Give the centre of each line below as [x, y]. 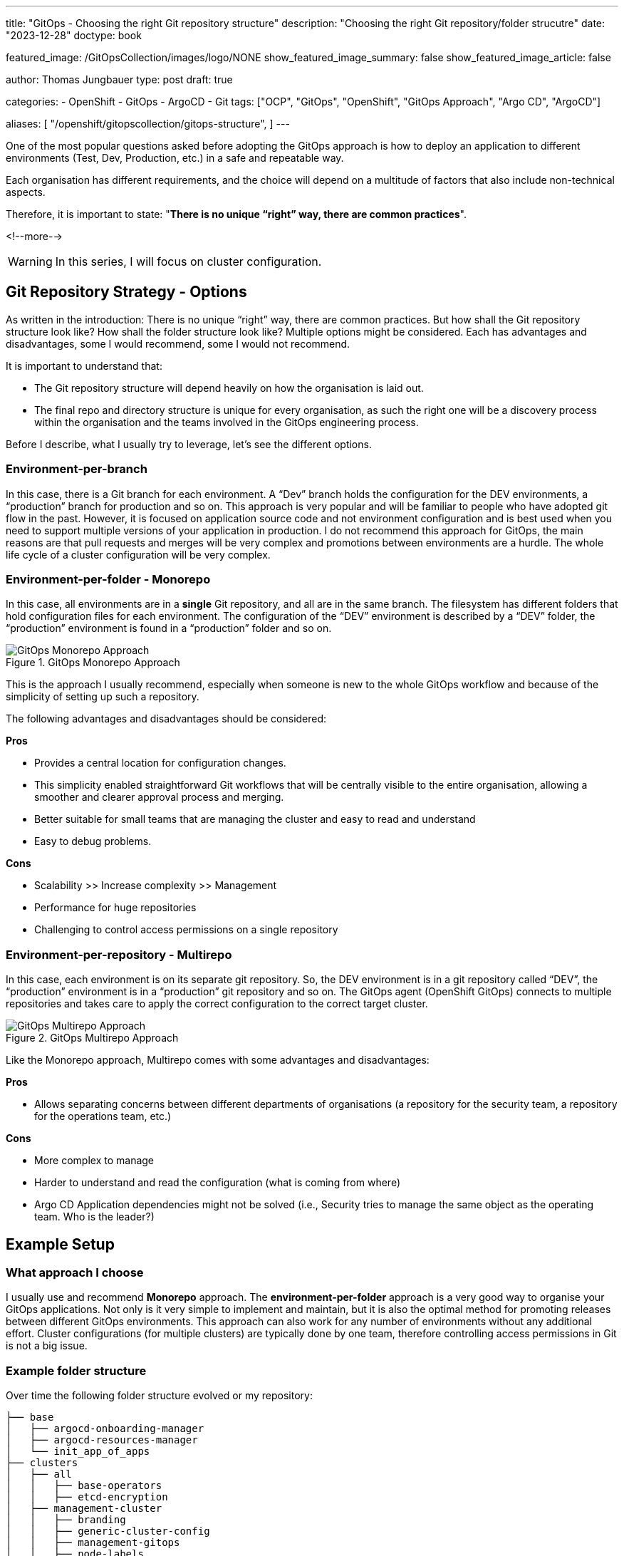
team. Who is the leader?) [94, 1217]
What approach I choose [75, 1272]
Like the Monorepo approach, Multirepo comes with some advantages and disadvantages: [218, 1060]
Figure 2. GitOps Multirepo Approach [92, 1038]
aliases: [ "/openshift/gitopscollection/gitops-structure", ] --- [148, 124]
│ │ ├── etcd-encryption [87, 1497]
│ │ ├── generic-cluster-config [108, 1531]
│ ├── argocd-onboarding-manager [105, 1429]
